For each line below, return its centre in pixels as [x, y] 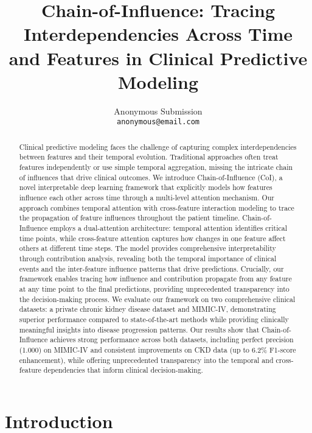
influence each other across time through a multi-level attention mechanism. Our [147, 198]
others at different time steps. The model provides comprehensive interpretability [147, 248]
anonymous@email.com [158, 122]
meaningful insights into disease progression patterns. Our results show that [139, 329]
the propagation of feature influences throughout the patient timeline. [130, 218]
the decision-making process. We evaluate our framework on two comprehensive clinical [157, 299]
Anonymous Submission [158, 111]
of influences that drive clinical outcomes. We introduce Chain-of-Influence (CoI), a [151, 177]
